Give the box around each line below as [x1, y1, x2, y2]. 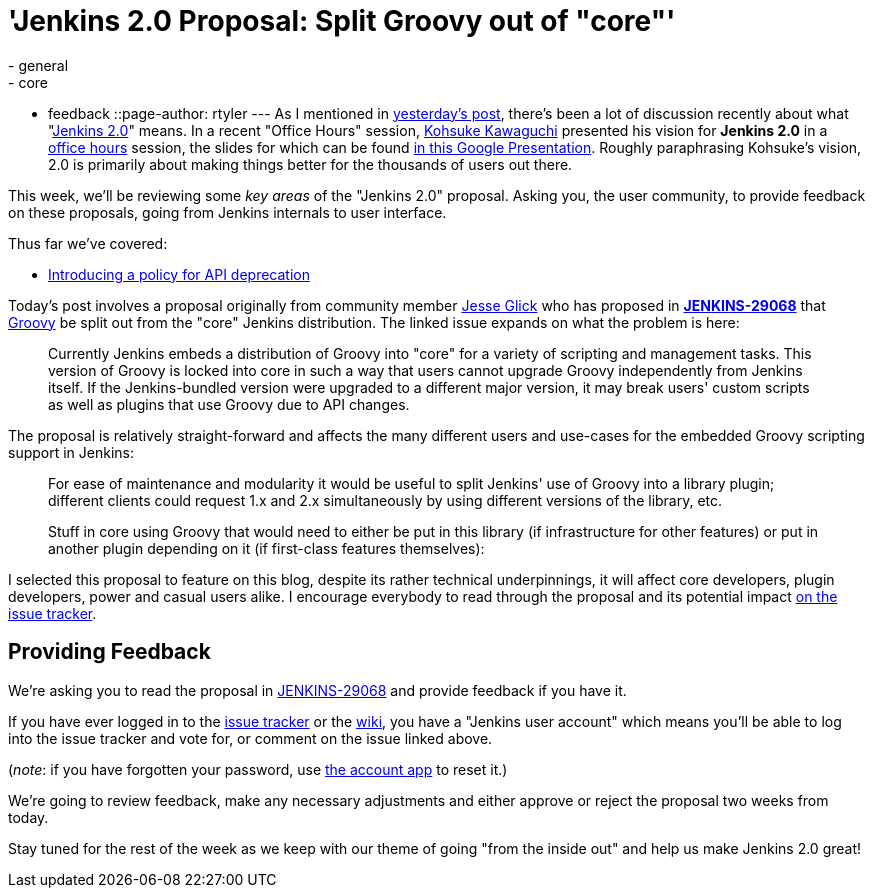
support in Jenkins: [8, 443, 135, 461]
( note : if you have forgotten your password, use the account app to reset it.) [8, 760, 508, 778]
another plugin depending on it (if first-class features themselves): [48, 539, 485, 557]
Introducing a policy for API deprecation [48, 265, 310, 283]
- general [8, 56, 69, 74]
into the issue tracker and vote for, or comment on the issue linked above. [8, 729, 493, 747]
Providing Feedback [8, 639, 211, 665]
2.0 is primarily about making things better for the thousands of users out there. [48, 155, 573, 173]
